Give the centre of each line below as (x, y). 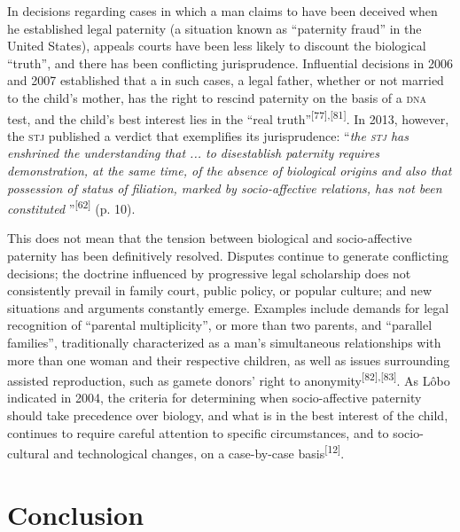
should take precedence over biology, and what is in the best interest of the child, (228, 415)
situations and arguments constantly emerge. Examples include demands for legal (228, 307)
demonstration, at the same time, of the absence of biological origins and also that (230, 170)
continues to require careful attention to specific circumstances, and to (198, 432)
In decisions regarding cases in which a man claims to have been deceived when (222, 11)
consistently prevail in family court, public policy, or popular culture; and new (220, 290)
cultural (28, 453)
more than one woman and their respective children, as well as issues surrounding (229, 360)
